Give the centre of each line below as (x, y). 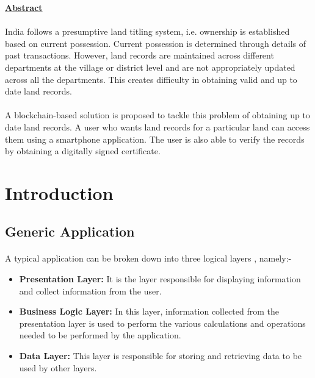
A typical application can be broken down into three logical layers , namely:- (148, 258)
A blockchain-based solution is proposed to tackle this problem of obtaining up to (157, 115)
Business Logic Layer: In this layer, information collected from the (149, 311)
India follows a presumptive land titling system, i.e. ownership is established (147, 31)
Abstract (24, 7)
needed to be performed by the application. (100, 335)
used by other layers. (58, 367)
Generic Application (70, 231)
